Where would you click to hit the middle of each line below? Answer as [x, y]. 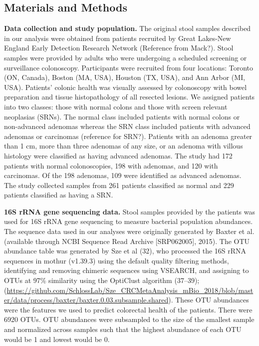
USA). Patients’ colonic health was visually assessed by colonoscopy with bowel [126, 87]
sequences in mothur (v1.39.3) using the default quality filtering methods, [117, 260]
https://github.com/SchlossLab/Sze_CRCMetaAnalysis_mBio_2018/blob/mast [130, 290]
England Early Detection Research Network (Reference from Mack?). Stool [119, 48]
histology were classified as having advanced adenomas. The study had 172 [118, 155]
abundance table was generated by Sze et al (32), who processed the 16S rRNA [125, 251]
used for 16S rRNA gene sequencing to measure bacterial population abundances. [129, 221]
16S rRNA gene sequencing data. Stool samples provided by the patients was [130, 211]
